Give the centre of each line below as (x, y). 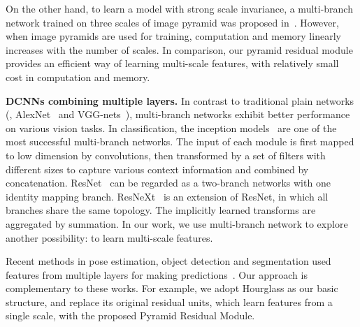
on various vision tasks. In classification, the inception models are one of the (171, 128)
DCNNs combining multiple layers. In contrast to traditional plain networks (180, 100)
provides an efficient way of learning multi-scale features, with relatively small (172, 63)
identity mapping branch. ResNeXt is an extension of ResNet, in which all (167, 196)
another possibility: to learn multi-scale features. (109, 237)
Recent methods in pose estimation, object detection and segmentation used (168, 261)
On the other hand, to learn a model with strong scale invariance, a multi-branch (179, 8)
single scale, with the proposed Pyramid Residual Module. (130, 315)
